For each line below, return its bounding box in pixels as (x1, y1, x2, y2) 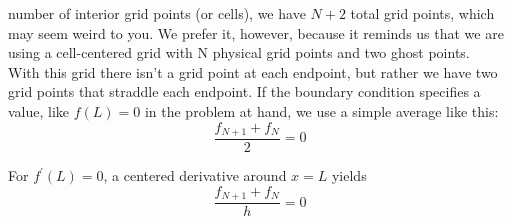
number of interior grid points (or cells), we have (8, 3, 306, 23)
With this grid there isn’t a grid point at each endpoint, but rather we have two (8, 61, 498, 82)
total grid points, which (350, 3, 495, 23)
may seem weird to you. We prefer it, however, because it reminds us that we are (8, 22, 504, 43)
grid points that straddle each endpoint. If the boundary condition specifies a (8, 81, 481, 102)
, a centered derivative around (103, 165, 287, 186)
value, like (8, 100, 70, 121)
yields (331, 165, 367, 186)
